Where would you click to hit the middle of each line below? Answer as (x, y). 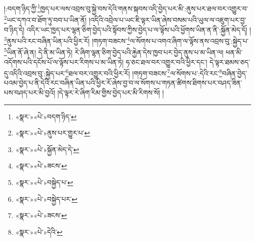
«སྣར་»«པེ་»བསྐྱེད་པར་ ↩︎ (46, 199)
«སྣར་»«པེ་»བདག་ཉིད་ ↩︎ (46, 116)
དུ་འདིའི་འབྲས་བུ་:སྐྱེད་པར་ (35, 73)
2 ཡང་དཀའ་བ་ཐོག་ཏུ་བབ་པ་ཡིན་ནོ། (45, 19)
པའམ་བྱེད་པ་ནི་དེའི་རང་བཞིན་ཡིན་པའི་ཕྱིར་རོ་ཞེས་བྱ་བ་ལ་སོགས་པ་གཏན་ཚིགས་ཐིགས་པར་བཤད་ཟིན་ (123, 83)
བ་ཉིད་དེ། (14, 29)
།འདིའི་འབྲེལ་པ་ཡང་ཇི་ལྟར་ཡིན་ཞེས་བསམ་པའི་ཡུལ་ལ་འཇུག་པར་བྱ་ (168, 19)
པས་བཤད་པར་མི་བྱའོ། (30, 93)
